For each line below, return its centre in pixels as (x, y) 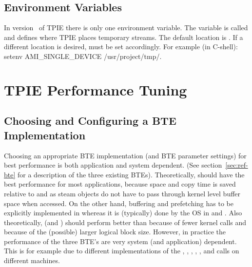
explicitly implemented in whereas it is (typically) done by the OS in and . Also (123, 213)
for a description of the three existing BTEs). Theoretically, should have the (131, 174)
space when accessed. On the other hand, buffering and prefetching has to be (119, 203)
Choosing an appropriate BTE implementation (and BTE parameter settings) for (125, 155)
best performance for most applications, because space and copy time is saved (120, 184)
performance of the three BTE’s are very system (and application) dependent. (120, 241)
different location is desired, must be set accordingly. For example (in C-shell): (121, 47)
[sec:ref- (237, 165)
